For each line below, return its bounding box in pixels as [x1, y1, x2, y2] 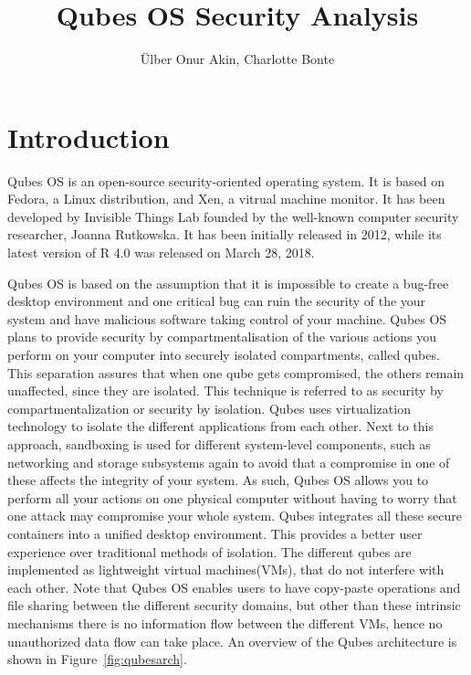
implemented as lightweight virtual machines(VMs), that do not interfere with [7, 560, 445, 579]
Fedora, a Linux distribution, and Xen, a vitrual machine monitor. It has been [7, 189, 445, 208]
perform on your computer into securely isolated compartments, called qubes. [7, 345, 440, 364]
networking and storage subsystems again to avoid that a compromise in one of [7, 452, 450, 471]
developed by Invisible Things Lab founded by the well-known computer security [7, 206, 459, 226]
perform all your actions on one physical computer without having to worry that [7, 488, 457, 507]
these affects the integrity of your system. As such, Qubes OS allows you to [7, 470, 429, 490]
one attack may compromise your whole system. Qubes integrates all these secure [7, 506, 462, 525]
